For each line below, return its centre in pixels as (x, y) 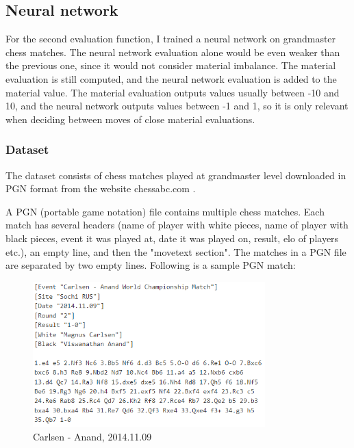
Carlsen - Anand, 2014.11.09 (92, 436)
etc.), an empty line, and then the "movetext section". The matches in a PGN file (176, 251)
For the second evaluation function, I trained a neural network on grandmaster (171, 39)
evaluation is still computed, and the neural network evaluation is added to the (171, 78)
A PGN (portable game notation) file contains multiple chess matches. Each (165, 211)
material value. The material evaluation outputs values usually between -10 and (173, 92)
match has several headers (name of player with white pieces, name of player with (177, 225)
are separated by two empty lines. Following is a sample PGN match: (151, 265)
